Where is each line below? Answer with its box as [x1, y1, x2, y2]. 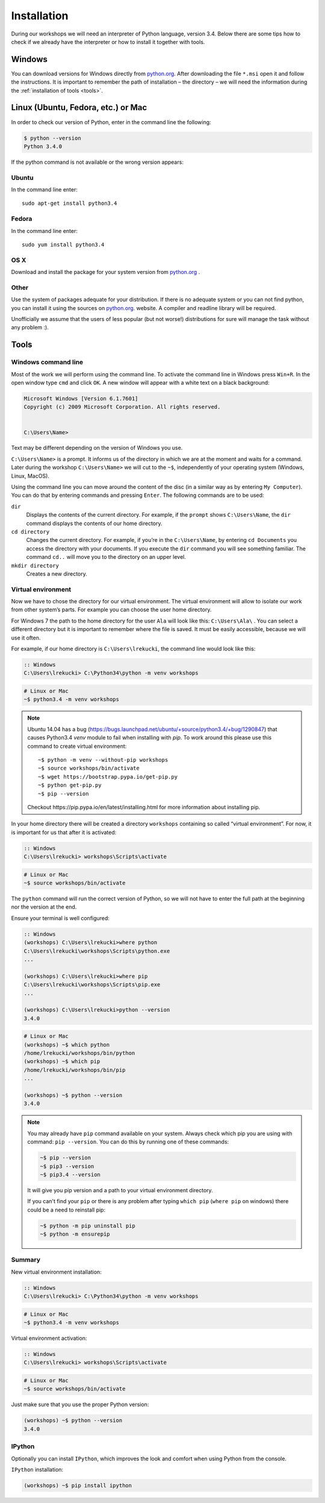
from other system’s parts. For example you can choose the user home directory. [11, 606, 212, 614]
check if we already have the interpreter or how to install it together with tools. [11, 38, 205, 45]
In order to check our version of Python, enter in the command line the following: [11, 118, 211, 126]
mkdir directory [11, 562, 60, 569]
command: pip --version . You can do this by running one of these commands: [27, 1138, 229, 1145]
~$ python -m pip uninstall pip [40, 1222, 135, 1229]
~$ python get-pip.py [38, 782, 102, 789]
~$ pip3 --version [40, 1163, 94, 1169]
